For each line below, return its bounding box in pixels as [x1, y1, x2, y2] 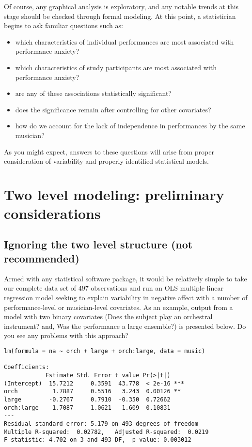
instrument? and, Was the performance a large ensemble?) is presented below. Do [4, 321, 246, 331]
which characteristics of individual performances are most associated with [15, 36, 234, 46]
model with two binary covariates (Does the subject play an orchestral [4, 311, 213, 322]
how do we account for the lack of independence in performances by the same [15, 121, 245, 131]
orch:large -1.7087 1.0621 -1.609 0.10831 [4, 404, 171, 411]
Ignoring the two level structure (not [4, 236, 193, 251]
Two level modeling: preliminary [4, 184, 224, 204]
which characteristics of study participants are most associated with [15, 62, 217, 72]
